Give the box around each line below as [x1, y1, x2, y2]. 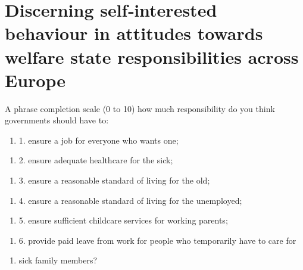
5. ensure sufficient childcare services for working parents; [18, 214, 228, 226]
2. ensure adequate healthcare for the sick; [18, 154, 173, 166]
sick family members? [18, 254, 98, 266]
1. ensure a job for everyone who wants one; [18, 134, 179, 146]
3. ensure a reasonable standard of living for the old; [18, 174, 210, 187]
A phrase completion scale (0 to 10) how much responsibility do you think [5, 102, 275, 114]
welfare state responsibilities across [5, 44, 299, 69]
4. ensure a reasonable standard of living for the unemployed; [18, 194, 242, 206]
